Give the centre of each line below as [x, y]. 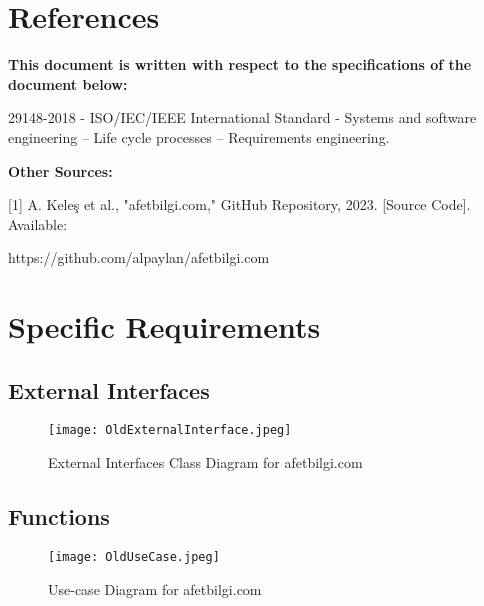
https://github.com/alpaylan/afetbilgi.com [139, 257]
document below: [68, 83]
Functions [59, 516]
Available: [38, 223]
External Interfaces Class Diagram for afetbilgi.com [205, 462]
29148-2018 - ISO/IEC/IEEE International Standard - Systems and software [242, 117]
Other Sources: [60, 170]
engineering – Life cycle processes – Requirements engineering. [199, 136]
